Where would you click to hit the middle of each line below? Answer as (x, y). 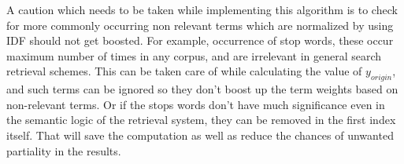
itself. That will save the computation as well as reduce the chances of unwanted (200, 135)
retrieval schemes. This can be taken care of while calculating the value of (184, 71)
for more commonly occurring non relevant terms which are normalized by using (200, 25)
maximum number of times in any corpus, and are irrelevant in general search (194, 55)
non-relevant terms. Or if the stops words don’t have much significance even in (196, 104)
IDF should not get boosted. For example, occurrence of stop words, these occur (200, 40)
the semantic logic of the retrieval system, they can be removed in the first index (201, 120)
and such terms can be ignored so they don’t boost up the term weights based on (202, 89)
